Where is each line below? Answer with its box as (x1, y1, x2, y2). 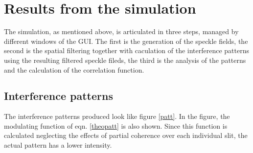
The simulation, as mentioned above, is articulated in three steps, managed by (4, 26, 239, 37)
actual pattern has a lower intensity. (4, 140, 112, 150)
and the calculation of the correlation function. (4, 64, 144, 75)
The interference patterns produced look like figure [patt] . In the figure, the (4, 111, 230, 121)
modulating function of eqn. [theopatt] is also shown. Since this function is (4, 120, 228, 131)
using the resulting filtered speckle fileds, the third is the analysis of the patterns (4, 55, 246, 65)
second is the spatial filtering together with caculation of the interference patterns (4, 45, 250, 56)
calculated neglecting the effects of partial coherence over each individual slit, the (4, 130, 248, 140)
